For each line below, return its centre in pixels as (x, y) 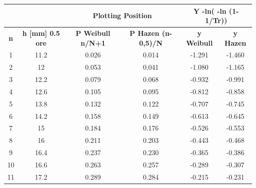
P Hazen (144, 33)
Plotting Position (122, 15)
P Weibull (93, 33)
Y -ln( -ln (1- (216, 11)
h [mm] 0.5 (41, 33)
